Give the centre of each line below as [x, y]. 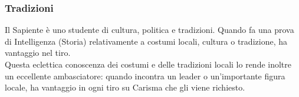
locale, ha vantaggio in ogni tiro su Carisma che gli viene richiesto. [125, 87]
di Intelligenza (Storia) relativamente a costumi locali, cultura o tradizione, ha [146, 41]
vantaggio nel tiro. [38, 53]
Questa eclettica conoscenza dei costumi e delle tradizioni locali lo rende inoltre [148, 64]
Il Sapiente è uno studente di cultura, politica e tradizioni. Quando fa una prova [149, 30]
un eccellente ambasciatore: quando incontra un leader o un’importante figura [145, 76]
